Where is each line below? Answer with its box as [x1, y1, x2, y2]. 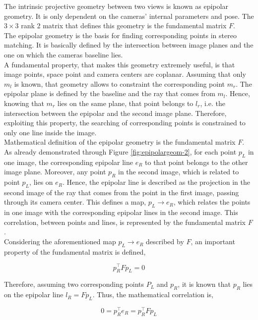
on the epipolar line [4, 289, 64, 300]
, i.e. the [200, 98, 225, 108]
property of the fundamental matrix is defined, [4, 246, 146, 257]
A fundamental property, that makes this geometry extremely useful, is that [4, 59, 235, 69]
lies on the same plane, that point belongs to [57, 98, 193, 108]
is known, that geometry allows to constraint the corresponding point [14, 78, 225, 89]
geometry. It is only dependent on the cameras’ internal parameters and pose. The [4, 10, 254, 21]
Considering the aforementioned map [4, 236, 116, 247]
